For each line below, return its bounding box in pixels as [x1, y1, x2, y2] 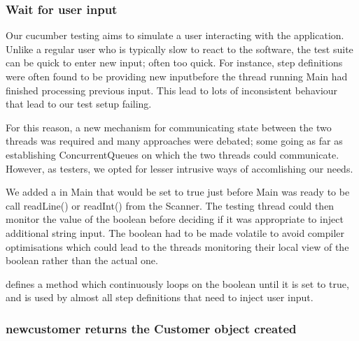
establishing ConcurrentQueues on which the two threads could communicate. [6, 147, 339, 161]
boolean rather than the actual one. [6, 253, 158, 268]
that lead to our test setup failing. [6, 96, 152, 111]
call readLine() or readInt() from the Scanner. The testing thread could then [6, 198, 335, 212]
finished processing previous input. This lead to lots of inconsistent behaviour [6, 82, 338, 97]
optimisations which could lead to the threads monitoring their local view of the [6, 239, 349, 254]
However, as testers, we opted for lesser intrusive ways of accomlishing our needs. [6, 161, 353, 175]
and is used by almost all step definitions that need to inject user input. [6, 290, 314, 305]
